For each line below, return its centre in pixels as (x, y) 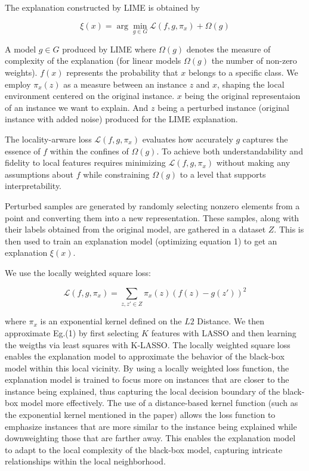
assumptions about (39, 174)
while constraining (116, 174)
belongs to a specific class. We (243, 72)
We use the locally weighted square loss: (78, 272)
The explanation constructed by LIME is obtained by (102, 7)
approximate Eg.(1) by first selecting (72, 332)
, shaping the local (251, 84)
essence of (23, 151)
